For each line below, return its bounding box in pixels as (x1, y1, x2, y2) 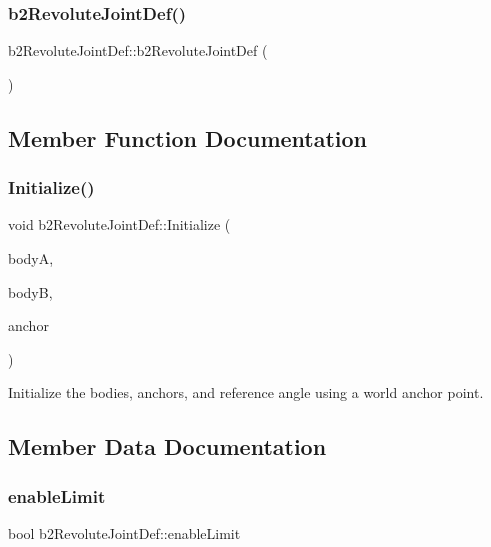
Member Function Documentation (8, 122, 368, 153)
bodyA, (8, 248, 54, 268)
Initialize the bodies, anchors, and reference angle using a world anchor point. (8, 382, 484, 403)
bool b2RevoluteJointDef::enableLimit (8, 522, 241, 543)
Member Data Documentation (8, 431, 327, 462)
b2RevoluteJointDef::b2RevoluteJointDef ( (8, 40, 268, 61)
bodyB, (8, 281, 53, 302)
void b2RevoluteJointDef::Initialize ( (8, 214, 231, 235)
